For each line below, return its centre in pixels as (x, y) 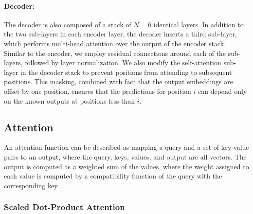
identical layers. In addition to (199, 24)
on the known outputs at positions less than (70, 100)
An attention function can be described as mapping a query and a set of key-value (126, 147)
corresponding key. (32, 185)
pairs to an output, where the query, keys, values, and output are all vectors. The (125, 156)
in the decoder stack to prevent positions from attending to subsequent (126, 72)
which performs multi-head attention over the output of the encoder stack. (115, 43)
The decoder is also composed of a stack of (68, 24)
